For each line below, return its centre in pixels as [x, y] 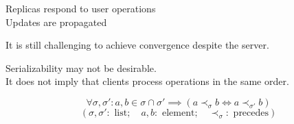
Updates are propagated [56, 22]
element [178, 113]
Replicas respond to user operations [81, 8]
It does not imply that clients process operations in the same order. [147, 81]
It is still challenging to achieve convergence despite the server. [137, 45]
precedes [251, 113]
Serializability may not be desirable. [81, 67]
